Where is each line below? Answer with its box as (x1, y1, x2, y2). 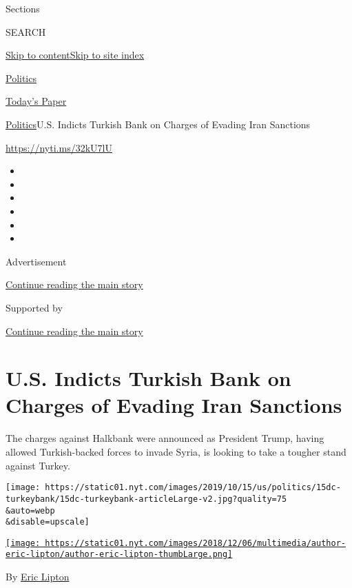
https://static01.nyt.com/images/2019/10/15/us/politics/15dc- (45, 483, 341, 493)
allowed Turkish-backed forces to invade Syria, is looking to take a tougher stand (6, 445, 346, 458)
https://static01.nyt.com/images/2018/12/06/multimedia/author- (45, 538, 346, 548)
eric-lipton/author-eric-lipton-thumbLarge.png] (6, 549, 233, 560)
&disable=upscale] (6, 517, 90, 527)
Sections (6, 1, 40, 15)
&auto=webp (6, 505, 55, 516)
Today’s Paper (6, 94, 67, 108)
